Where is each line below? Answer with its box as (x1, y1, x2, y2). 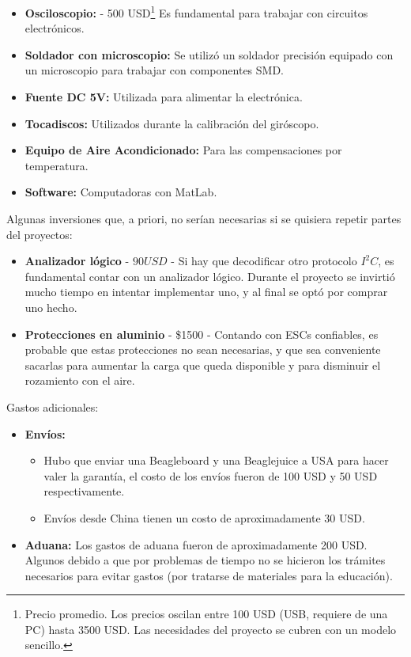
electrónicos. (25, 20, 85, 36)
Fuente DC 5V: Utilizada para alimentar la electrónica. (25, 89, 303, 105)
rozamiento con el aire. (25, 372, 135, 389)
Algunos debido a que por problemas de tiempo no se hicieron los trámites (25, 552, 386, 568)
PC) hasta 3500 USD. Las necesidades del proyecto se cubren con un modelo (25, 621, 397, 637)
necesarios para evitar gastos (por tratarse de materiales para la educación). (25, 567, 393, 583)
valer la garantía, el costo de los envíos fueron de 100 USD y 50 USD (43, 467, 378, 484)
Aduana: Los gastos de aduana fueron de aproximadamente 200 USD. (25, 536, 368, 553)
